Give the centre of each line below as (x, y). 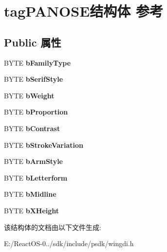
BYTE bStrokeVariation (44, 145)
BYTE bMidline (30, 194)
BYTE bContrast (32, 128)
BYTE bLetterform (36, 177)
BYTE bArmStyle (33, 161)
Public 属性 (33, 42)
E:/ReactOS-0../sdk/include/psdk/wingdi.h (69, 243)
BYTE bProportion (36, 112)
